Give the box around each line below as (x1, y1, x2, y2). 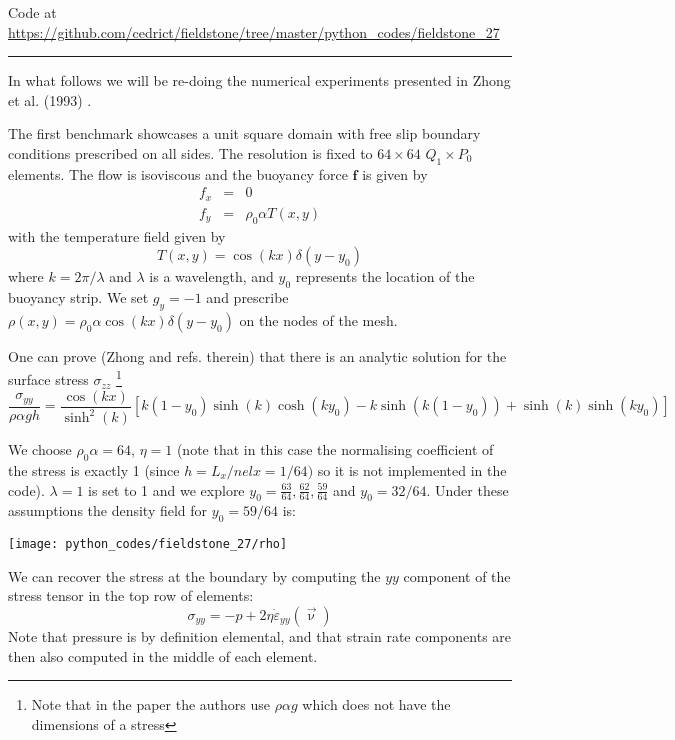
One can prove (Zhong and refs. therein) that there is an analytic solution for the (8, 345, 507, 366)
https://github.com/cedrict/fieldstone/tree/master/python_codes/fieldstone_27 (8, 21, 500, 42)
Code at (8, 2, 57, 22)
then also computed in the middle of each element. (8, 645, 318, 666)
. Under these (426, 479, 509, 500)
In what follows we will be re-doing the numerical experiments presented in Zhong (8, 70, 511, 91)
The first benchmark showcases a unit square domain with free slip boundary (8, 123, 481, 144)
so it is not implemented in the (317, 459, 507, 480)
